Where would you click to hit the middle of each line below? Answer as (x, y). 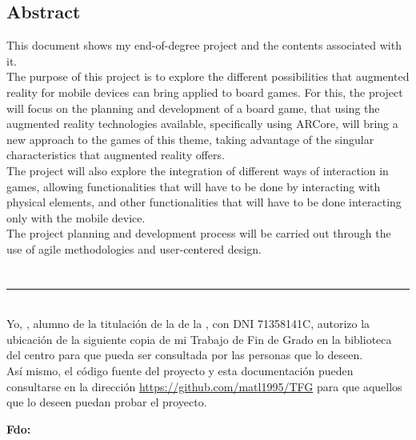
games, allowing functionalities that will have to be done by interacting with (194, 186)
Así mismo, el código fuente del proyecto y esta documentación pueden (180, 371)
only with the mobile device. (76, 217)
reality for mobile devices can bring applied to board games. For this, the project (205, 92)
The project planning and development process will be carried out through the (199, 233)
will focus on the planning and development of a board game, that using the (193, 108)
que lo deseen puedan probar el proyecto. (107, 402)
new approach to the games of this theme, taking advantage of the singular (190, 139)
